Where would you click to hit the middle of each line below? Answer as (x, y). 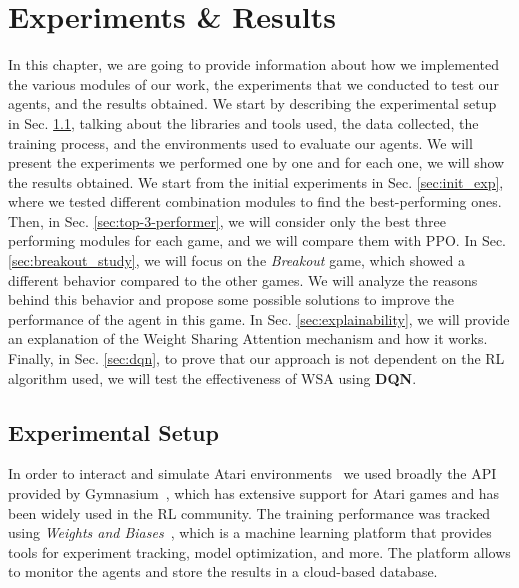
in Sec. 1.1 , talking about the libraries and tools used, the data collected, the (243, 122)
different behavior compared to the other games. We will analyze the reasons (243, 279)
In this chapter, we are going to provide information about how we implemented (254, 64)
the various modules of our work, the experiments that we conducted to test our (253, 83)
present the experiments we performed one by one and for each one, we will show (256, 162)
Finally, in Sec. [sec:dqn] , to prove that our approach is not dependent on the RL (256, 358)
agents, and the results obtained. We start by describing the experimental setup (252, 103)
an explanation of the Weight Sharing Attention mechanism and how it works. (248, 338)
